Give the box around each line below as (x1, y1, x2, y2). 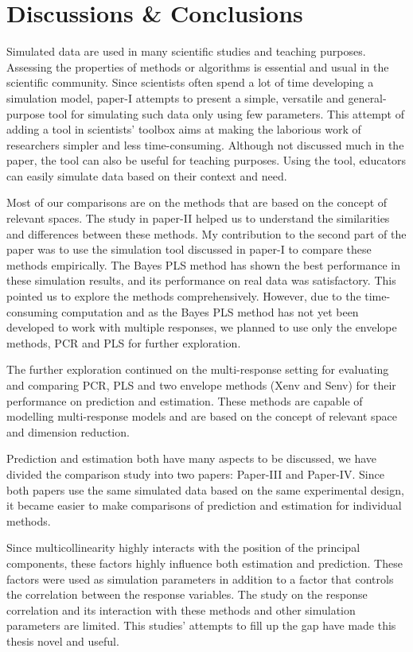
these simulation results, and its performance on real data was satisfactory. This (6, 272, 396, 289)
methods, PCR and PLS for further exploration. (6, 334, 241, 351)
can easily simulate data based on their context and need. (6, 167, 287, 184)
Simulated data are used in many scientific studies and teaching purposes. (6, 43, 366, 60)
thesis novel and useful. (6, 632, 119, 649)
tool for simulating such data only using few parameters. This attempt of (48, 105, 404, 122)
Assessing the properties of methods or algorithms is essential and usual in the (6, 58, 389, 75)
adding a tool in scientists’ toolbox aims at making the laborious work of (6, 121, 361, 138)
